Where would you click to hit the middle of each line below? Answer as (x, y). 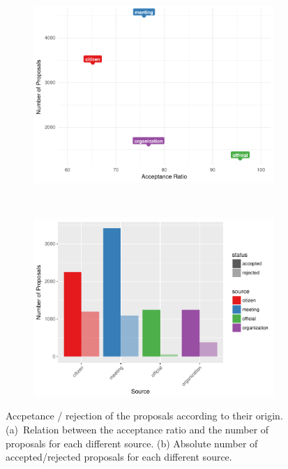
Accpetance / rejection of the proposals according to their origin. (144, 416)
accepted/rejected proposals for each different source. (119, 457)
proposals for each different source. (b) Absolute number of (132, 443)
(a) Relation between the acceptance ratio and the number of (137, 429)
